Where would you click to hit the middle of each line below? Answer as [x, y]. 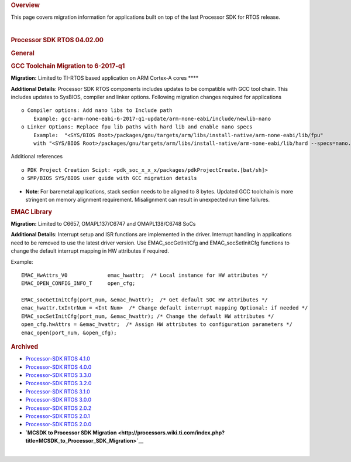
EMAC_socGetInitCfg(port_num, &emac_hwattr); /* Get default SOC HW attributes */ [145, 300]
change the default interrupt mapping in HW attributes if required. [90, 251]
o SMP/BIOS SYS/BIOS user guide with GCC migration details [109, 178]
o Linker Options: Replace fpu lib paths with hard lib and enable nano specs [137, 127]
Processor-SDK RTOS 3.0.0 [58, 400]
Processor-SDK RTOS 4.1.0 [58, 359]
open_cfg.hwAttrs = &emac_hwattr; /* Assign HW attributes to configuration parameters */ [157, 325]
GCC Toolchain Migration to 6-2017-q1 [68, 66]
